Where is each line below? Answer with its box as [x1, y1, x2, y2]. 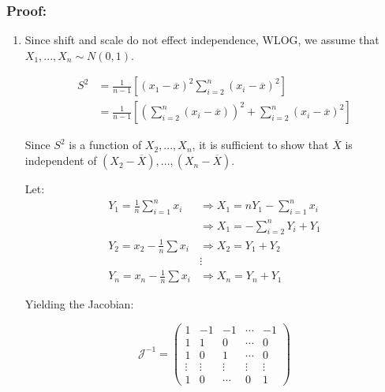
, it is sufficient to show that [192, 136, 329, 153]
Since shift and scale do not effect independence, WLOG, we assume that [24, 32, 379, 48]
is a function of [69, 136, 142, 153]
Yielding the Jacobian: [24, 296, 134, 312]
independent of [24, 152, 97, 169]
